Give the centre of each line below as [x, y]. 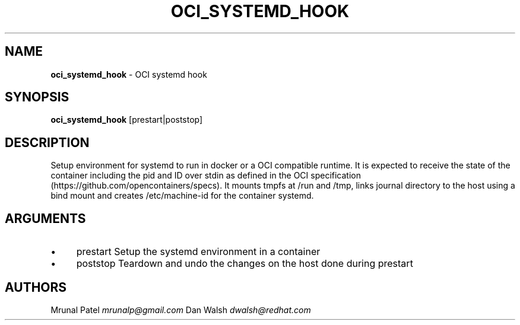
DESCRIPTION [47, 142]
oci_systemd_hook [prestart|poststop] [127, 120]
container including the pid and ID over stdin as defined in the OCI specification [206, 176]
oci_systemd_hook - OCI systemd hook [129, 74]
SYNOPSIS [37, 97]
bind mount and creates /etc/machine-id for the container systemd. [182, 196]
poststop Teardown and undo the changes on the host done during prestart [245, 264]
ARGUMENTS [45, 218]
